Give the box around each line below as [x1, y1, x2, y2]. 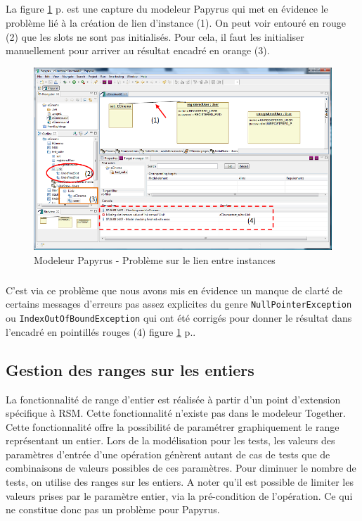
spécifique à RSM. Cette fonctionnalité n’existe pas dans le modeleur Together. [6, 406, 346, 420]
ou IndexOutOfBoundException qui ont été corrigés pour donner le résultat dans [6, 310, 352, 325]
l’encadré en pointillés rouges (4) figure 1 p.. [6, 324, 196, 339]
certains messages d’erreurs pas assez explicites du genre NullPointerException [6, 296, 352, 311]
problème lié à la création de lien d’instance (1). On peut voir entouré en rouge [6, 15, 347, 30]
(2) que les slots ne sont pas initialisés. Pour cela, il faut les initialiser [6, 29, 304, 44]
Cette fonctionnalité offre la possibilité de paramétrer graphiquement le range [6, 419, 340, 434]
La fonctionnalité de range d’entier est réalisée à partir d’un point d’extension [6, 391, 341, 406]
